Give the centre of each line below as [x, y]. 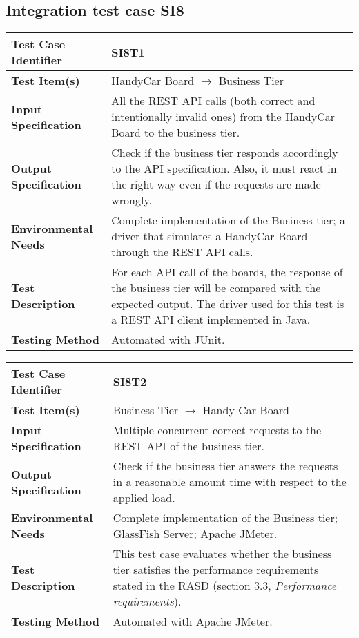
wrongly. [132, 200]
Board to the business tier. [176, 133]
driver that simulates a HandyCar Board [210, 236]
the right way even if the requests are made [216, 184]
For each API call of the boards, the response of [227, 272]
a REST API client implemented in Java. [211, 320]
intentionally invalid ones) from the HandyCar [223, 117]
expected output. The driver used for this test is [228, 304]
